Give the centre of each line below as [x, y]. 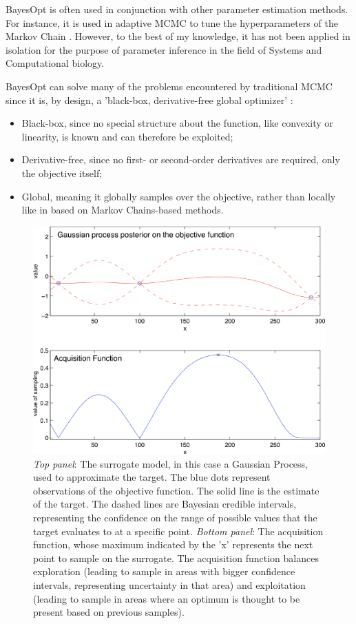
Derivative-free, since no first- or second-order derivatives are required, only [181, 159]
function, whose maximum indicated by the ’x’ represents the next [173, 544]
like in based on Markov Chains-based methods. [123, 210]
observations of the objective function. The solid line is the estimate [176, 490]
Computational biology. [55, 63]
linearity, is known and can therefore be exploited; [127, 136]
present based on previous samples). [109, 612]
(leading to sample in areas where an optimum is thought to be [167, 598]
